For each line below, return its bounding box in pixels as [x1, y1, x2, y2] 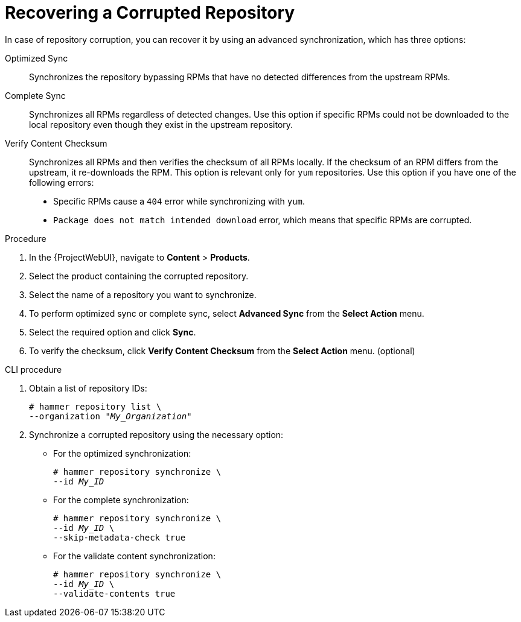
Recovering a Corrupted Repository [5, 2, 295, 23]
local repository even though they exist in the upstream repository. [29, 119, 293, 130]
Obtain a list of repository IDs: [29, 382, 147, 393]
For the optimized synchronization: [53, 448, 191, 459]
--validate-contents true [53, 588, 176, 598]
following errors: [29, 177, 94, 188]
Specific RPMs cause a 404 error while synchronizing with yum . [53, 195, 305, 206]
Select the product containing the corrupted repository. [29, 270, 249, 281]
